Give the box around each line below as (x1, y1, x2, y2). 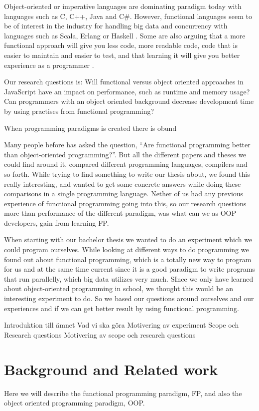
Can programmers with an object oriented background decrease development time (4, 96, 254, 106)
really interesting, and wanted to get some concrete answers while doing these (4, 178, 241, 189)
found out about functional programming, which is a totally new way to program (4, 254, 252, 264)
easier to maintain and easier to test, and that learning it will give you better (4, 49, 240, 60)
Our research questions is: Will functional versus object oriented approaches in (4, 76, 244, 87)
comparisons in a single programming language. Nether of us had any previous (4, 188, 244, 199)
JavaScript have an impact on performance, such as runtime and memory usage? (4, 86, 250, 96)
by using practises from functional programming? (4, 105, 154, 116)
